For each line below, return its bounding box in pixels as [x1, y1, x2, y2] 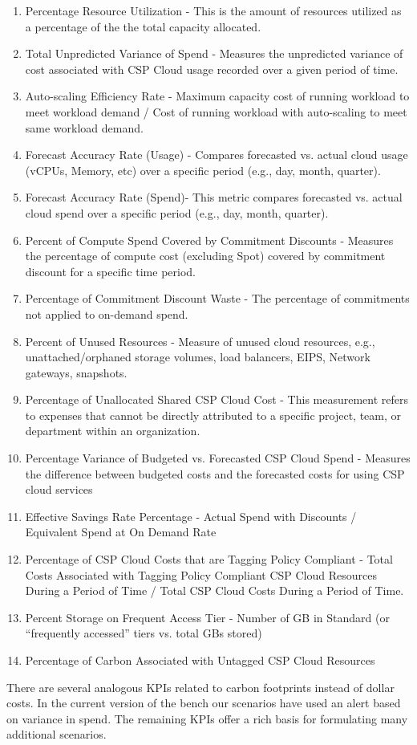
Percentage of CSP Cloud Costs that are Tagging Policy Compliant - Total [25, 551, 393, 568]
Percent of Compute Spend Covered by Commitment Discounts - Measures [25, 231, 394, 248]
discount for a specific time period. [25, 263, 196, 279]
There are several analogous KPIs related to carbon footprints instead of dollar [6, 678, 395, 695]
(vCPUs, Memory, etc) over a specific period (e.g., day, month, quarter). [25, 161, 381, 178]
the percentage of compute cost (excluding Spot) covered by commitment [25, 247, 386, 264]
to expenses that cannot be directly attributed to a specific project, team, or [25, 406, 402, 423]
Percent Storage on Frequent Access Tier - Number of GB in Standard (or [25, 609, 390, 625]
